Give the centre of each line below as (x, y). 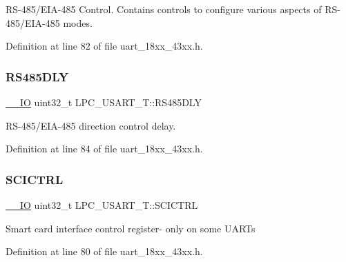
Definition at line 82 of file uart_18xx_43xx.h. (104, 46)
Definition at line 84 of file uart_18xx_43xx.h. (104, 149)
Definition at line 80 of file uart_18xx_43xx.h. (104, 251)
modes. (78, 22)
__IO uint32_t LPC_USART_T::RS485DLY (104, 102)
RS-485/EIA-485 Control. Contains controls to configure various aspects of (164, 9)
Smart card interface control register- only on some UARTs (131, 228)
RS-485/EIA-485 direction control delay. (91, 125)
